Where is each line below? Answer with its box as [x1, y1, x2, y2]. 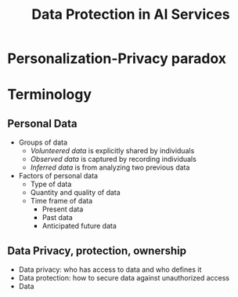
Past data [41, 213, 74, 222]
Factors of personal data [18, 171, 99, 181]
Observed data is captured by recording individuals [30, 155, 197, 164]
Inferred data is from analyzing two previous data [30, 163, 190, 172]
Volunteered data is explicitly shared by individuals [30, 146, 195, 156]
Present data [41, 204, 84, 214]
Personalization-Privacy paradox [7, 49, 226, 68]
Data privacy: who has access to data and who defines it [18, 265, 202, 274]
